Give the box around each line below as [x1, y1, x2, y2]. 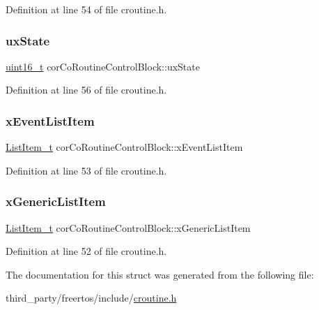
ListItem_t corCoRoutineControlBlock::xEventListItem [6, 140, 243, 154]
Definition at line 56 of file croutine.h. [6, 82, 167, 97]
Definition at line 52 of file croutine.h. [6, 244, 167, 258]
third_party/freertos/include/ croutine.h [6, 290, 177, 305]
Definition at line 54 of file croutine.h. [6, 2, 167, 16]
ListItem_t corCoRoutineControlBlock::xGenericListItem [6, 220, 251, 235]
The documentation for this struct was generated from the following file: [6, 267, 314, 281]
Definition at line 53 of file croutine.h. [6, 163, 167, 177]
